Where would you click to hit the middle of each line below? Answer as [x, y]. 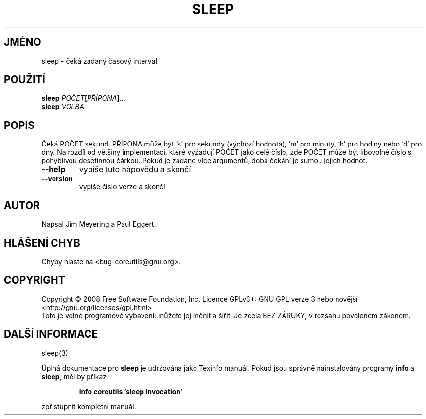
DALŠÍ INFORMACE [51, 334]
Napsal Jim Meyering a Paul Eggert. [99, 224]
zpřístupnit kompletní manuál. [89, 406]
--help [53, 170]
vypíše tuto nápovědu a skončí [135, 170]
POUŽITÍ [25, 80]
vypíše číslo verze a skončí [122, 187]
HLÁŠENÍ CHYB [42, 243]
